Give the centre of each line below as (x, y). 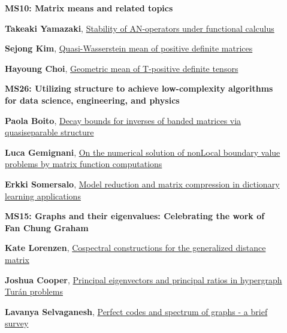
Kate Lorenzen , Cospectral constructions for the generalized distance (135, 248)
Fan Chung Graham (47, 227)
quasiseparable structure (49, 132)
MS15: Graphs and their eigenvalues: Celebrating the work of (135, 216)
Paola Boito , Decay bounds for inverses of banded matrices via (123, 120)
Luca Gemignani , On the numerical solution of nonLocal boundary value (143, 152)
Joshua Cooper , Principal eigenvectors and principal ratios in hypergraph (143, 279)
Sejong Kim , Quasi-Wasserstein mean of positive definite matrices (129, 48)
